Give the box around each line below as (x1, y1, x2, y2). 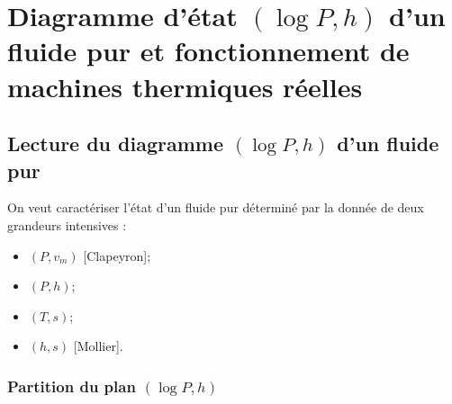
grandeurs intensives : (7, 215, 127, 234)
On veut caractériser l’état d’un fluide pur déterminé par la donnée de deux (7, 198, 424, 217)
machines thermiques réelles (7, 67, 363, 104)
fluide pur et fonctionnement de (7, 32, 410, 69)
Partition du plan (7, 374, 136, 397)
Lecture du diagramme (7, 130, 224, 157)
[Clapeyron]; (83, 246, 151, 265)
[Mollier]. (73, 337, 123, 355)
